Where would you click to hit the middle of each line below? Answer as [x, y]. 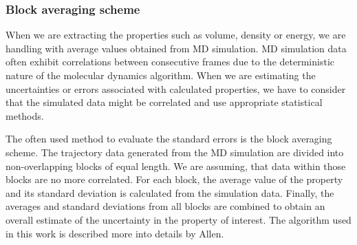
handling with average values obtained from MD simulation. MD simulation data [176, 48]
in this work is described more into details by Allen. [115, 233]
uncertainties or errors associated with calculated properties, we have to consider [176, 88]
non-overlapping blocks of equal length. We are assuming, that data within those [176, 166]
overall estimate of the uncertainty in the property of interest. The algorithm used [178, 219]
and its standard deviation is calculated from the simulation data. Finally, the [170, 192]
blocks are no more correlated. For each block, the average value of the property [174, 179]
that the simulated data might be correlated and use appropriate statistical [164, 102]
